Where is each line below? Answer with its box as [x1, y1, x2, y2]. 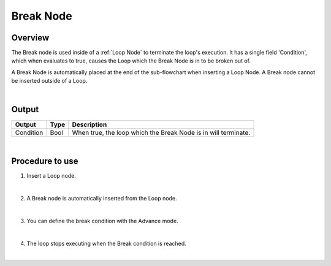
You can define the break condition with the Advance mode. [26, 218, 178, 224]
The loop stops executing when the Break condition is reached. [26, 240, 186, 247]
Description [72, 120, 107, 129]
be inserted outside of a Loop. [11, 77, 88, 85]
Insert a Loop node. [26, 172, 77, 180]
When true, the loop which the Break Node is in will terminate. [72, 128, 251, 137]
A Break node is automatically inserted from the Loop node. [26, 195, 177, 202]
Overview [11, 32, 50, 43]
